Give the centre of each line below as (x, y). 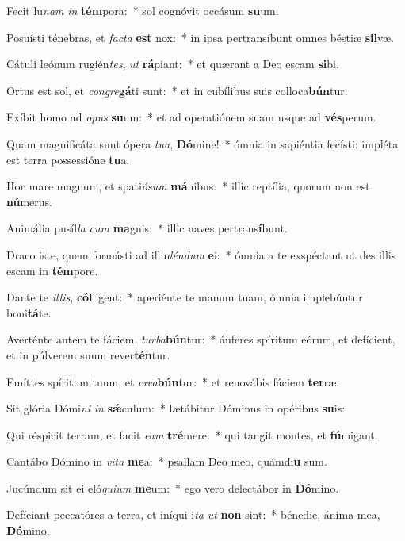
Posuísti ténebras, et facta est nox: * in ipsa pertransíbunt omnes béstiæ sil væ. (200, 37)
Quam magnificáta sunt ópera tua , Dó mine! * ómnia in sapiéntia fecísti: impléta (202, 143)
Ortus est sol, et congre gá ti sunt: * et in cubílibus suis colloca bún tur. (177, 90)
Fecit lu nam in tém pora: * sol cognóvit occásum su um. (143, 10)
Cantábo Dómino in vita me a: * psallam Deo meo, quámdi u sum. (167, 461)
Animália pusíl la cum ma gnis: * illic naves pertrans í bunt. (147, 228)
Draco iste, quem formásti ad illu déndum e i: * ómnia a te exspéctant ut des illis (201, 254)
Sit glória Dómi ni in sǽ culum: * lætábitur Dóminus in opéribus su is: (176, 408)
